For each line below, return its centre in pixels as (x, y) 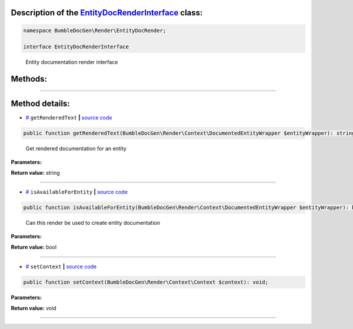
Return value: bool (34, 247)
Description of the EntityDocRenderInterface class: (107, 13)
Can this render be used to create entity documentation (93, 223)
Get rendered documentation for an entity (76, 149)
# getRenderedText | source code (69, 118)
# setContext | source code (61, 266)
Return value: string (35, 173)
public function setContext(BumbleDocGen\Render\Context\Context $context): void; (146, 282)
